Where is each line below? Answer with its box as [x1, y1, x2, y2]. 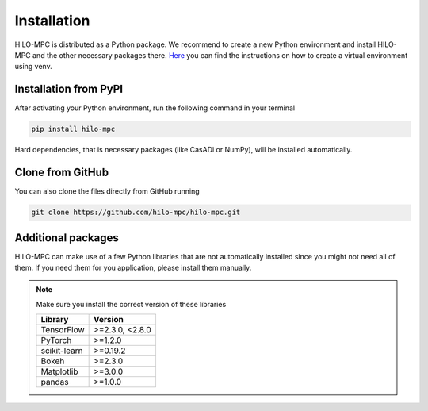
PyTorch [40, 335, 72, 346]
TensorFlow [40, 325, 85, 336]
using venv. [14, 62, 52, 71]
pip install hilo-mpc [31, 125, 116, 134]
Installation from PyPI [14, 83, 123, 96]
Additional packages [14, 231, 119, 244]
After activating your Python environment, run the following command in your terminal [14, 103, 296, 113]
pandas [40, 377, 69, 388]
